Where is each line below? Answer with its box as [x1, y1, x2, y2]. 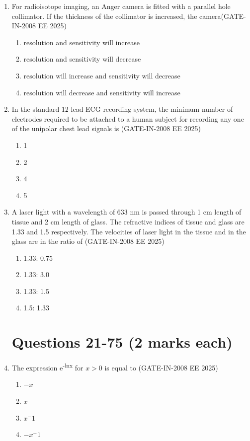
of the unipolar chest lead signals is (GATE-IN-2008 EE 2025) [11, 123, 201, 134]
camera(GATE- [199, 10, 246, 21]
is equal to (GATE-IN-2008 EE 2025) [104, 362, 218, 372]
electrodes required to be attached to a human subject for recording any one [11, 113, 244, 124]
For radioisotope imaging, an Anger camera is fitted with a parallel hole [11, 1, 231, 11]
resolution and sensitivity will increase [23, 37, 140, 47]
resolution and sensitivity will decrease [23, 54, 141, 64]
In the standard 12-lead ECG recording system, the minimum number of [11, 104, 233, 114]
